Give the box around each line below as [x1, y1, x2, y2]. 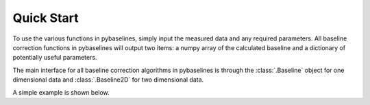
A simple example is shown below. [12, 88, 110, 96]
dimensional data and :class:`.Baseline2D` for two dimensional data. [12, 75, 204, 84]
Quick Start [12, 10, 79, 25]
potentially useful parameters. [12, 54, 97, 62]
